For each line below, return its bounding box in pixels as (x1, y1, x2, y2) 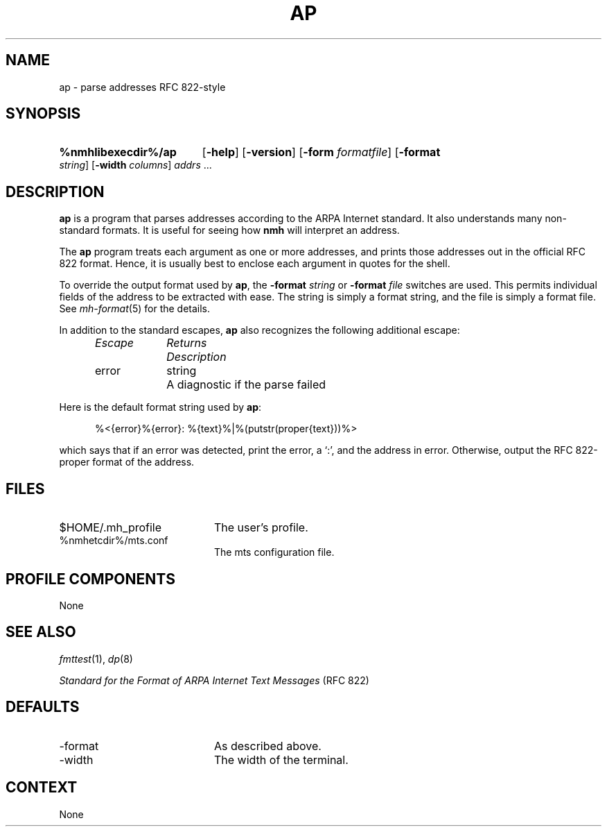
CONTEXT (6, 779, 78, 797)
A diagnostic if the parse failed (166, 377, 326, 392)
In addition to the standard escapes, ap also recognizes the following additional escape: (59, 324, 460, 337)
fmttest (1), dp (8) (59, 652, 133, 665)
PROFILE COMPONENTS (6, 570, 175, 588)
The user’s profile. (213, 520, 308, 535)
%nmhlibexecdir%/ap (59, 145, 177, 160)
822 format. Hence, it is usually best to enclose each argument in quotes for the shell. (59, 257, 450, 270)
